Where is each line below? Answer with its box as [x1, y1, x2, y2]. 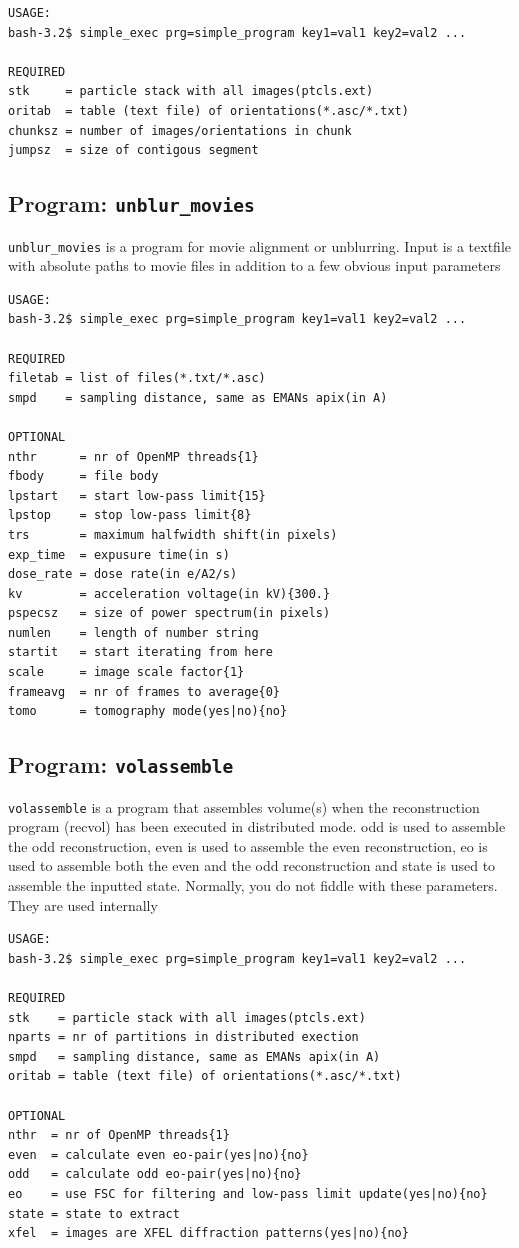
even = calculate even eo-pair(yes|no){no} [8, 1147, 309, 1162]
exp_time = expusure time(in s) [8, 547, 230, 562]
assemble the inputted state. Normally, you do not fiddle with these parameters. [8, 875, 498, 896]
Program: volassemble [8, 749, 234, 780]
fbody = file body [8, 469, 159, 484]
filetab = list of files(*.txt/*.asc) [8, 371, 266, 386]
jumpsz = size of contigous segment [8, 143, 259, 158]
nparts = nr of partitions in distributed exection [8, 1030, 359, 1045]
